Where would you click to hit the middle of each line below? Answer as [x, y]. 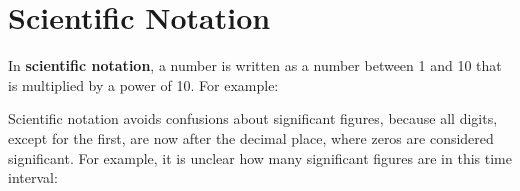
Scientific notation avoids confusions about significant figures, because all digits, [253, 118]
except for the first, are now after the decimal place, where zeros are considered [251, 137]
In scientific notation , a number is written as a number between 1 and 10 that [255, 65]
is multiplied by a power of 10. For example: [143, 84]
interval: [33, 177]
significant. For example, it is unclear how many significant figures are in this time [260, 157]
